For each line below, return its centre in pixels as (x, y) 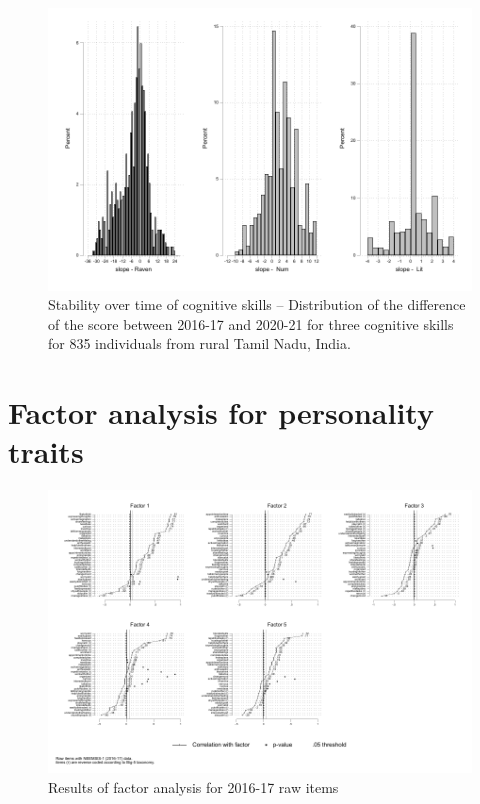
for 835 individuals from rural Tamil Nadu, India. (199, 343)
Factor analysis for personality (221, 412)
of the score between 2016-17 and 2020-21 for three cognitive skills (251, 323)
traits (46, 451)
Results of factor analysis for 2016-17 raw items (193, 786)
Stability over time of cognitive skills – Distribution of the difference (257, 304)
